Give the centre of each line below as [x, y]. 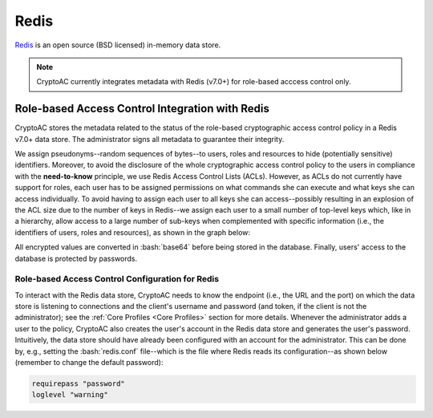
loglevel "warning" [70, 395]
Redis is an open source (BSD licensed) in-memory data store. [118, 45]
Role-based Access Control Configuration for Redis [117, 279]
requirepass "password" [79, 384]
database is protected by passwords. [76, 258]
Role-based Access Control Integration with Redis [142, 109]
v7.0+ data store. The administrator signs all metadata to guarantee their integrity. [150, 139]
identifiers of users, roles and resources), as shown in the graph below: [133, 232]
